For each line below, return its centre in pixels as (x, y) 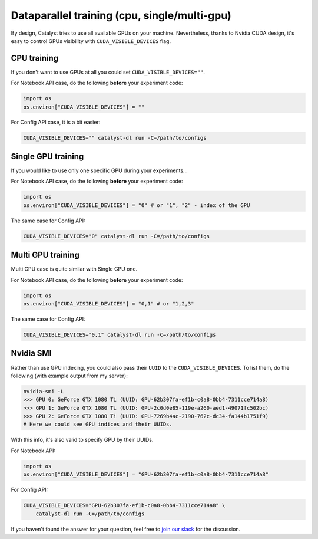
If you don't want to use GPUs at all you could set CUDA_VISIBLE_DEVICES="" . (108, 72)
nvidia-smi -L (44, 391)
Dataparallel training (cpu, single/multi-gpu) (121, 15)
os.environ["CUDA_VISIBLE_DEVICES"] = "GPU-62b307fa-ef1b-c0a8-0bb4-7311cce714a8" (146, 474)
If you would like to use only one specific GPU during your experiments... (99, 170)
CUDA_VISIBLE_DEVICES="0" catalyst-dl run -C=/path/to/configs (117, 236)
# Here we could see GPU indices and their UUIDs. (98, 424)
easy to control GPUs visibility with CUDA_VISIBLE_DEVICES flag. (91, 41)
